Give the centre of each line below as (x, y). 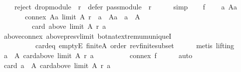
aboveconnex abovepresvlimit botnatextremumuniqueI (88, 36)
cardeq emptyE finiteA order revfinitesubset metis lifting (135, 45)
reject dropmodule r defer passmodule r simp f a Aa (126, 6)
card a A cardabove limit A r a (57, 65)
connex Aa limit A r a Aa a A (82, 16)
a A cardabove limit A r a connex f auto (98, 55)
